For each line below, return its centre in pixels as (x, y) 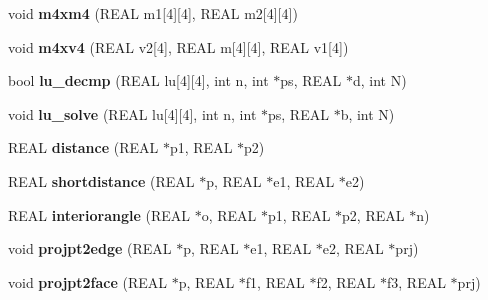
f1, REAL (275, 281)
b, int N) (367, 113)
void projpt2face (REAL (88, 281)
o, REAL (229, 214)
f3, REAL (416, 281)
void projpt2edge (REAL (90, 248)
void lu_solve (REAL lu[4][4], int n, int (132, 113)
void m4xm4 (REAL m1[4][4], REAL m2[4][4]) (153, 13)
